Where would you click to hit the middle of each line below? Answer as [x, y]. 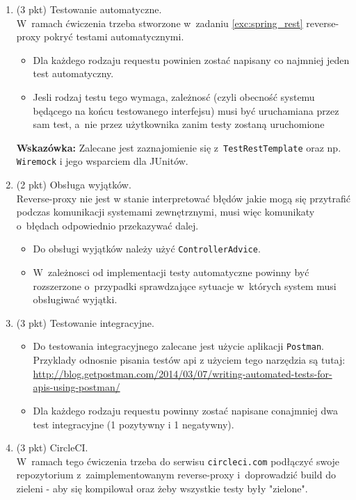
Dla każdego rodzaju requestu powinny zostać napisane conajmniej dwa [186, 410]
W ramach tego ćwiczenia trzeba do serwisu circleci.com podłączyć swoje [178, 461]
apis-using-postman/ [76, 387]
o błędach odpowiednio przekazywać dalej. [107, 225]
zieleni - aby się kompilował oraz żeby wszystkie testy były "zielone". [162, 488]
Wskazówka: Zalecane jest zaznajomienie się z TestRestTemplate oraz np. [179, 147]
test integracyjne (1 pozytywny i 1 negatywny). [133, 424]
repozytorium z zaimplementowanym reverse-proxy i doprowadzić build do [176, 475]
